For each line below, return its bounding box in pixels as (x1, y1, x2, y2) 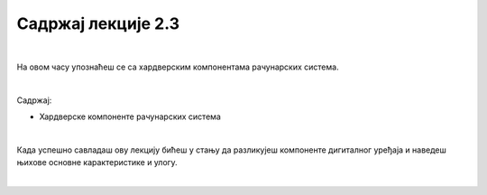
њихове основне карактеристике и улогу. (16, 157, 178, 168)
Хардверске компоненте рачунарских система (39, 111, 221, 122)
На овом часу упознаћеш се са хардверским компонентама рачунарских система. (16, 61, 339, 72)
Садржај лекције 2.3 (16, 14, 180, 33)
